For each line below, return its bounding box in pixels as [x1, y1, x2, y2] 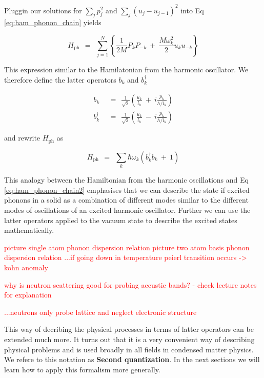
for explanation [4, 289, 52, 300]
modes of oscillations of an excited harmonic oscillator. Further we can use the [4, 205, 251, 215]
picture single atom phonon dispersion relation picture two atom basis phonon [4, 242, 250, 252]
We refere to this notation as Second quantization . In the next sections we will [4, 354, 260, 365]
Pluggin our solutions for [4, 5, 82, 15]
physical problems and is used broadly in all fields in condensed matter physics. [4, 344, 254, 354]
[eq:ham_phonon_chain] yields [4, 17, 101, 28]
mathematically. [4, 225, 54, 235]
